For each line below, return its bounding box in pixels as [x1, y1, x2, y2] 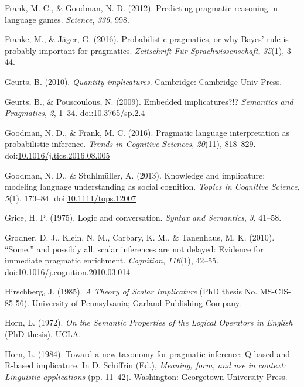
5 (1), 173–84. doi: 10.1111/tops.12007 [5, 191, 136, 204]
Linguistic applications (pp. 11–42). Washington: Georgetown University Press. [5, 370, 288, 382]
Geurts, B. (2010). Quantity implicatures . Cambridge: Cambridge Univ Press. [5, 75, 282, 87]
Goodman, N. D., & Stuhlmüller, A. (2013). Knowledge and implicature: [5, 169, 265, 181]
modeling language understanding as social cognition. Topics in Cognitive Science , [5, 180, 300, 193]
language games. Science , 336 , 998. [5, 13, 129, 25]
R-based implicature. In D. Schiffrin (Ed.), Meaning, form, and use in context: [5, 359, 286, 371]
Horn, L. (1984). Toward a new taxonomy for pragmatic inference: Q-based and [5, 347, 290, 359]
